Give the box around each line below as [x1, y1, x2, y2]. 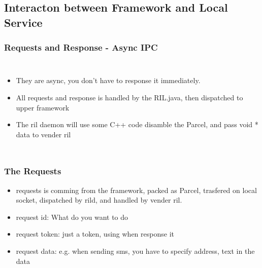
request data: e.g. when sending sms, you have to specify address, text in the [16, 245, 255, 256]
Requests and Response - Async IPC [4, 41, 158, 54]
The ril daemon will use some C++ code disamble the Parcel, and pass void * [16, 119, 258, 130]
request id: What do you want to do [16, 211, 128, 222]
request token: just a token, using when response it [16, 228, 174, 239]
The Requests [4, 165, 61, 177]
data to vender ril [16, 129, 71, 139]
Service [4, 14, 43, 30]
